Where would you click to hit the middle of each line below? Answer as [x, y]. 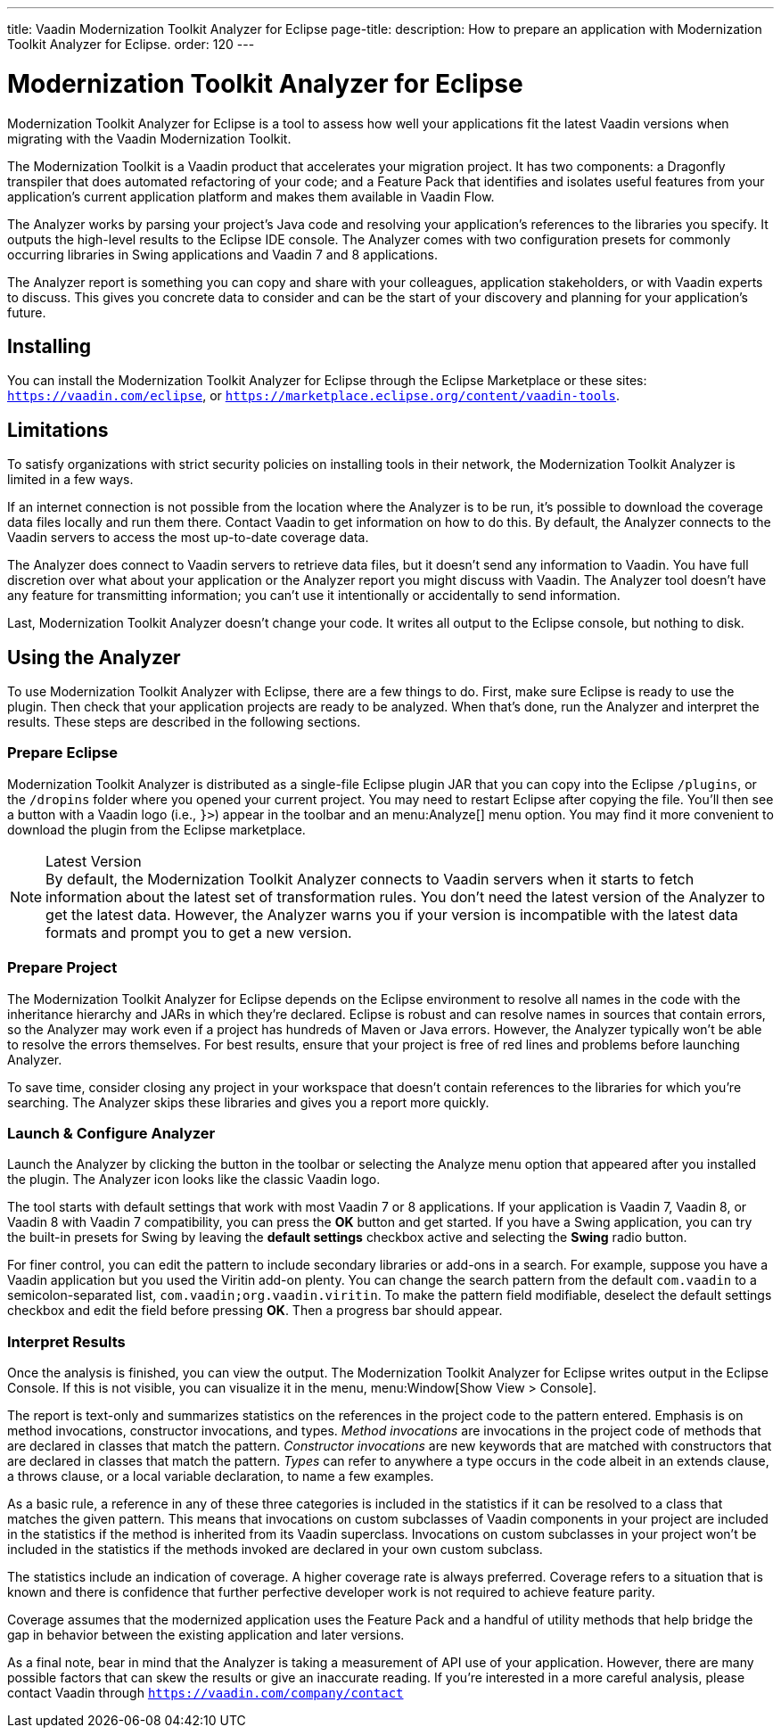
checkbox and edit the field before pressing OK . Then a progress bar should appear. [255, 1311]
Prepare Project [62, 968]
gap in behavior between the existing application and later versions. [206, 1635]
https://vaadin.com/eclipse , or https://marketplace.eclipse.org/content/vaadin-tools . [314, 396]
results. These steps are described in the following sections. [184, 722]
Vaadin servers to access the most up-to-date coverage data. [188, 538]
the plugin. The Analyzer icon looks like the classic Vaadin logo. [194, 1180]
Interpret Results [66, 1341]
